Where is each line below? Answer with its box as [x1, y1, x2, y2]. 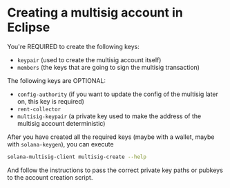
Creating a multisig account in [7, 5, 183, 21]
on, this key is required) [17, 97, 85, 105]
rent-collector [17, 106, 61, 113]
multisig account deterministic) [17, 119, 106, 127]
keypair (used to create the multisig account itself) [17, 55, 162, 64]
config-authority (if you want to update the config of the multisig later [17, 90, 219, 98]
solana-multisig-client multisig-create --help [7, 153, 147, 160]
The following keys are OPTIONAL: [7, 76, 106, 84]
